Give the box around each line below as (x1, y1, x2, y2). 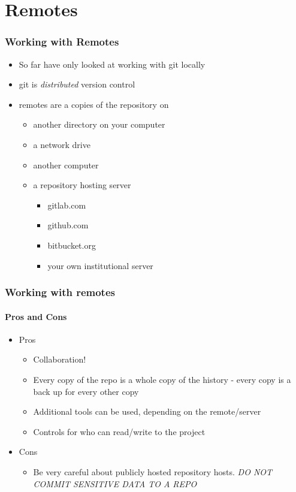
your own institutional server (47, 259, 153, 271)
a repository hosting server (33, 179, 131, 191)
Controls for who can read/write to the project (33, 425, 206, 437)
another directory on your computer (33, 118, 165, 131)
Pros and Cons (5, 310, 67, 322)
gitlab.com (47, 198, 86, 211)
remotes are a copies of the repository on (19, 98, 169, 110)
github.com (47, 219, 89, 231)
